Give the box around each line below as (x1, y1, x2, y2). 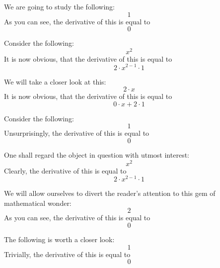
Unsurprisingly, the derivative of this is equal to (4, 128, 149, 138)
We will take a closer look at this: (4, 76, 106, 87)
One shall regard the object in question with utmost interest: (4, 149, 189, 160)
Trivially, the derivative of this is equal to (4, 249, 131, 259)
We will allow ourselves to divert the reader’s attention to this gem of (4, 188, 216, 198)
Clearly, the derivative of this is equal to (4, 165, 127, 176)
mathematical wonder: (4, 197, 72, 208)
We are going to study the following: (4, 1, 115, 11)
